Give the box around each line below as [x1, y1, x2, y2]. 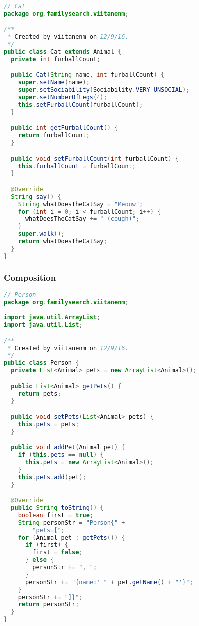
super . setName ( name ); [18, 79, 90, 86]
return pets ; [18, 390, 61, 397]
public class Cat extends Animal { [4, 48, 122, 56]
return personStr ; [18, 601, 79, 608]
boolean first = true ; [18, 511, 94, 519]
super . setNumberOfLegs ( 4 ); [18, 94, 107, 101]
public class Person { [4, 359, 79, 367]
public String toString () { [11, 504, 104, 512]
